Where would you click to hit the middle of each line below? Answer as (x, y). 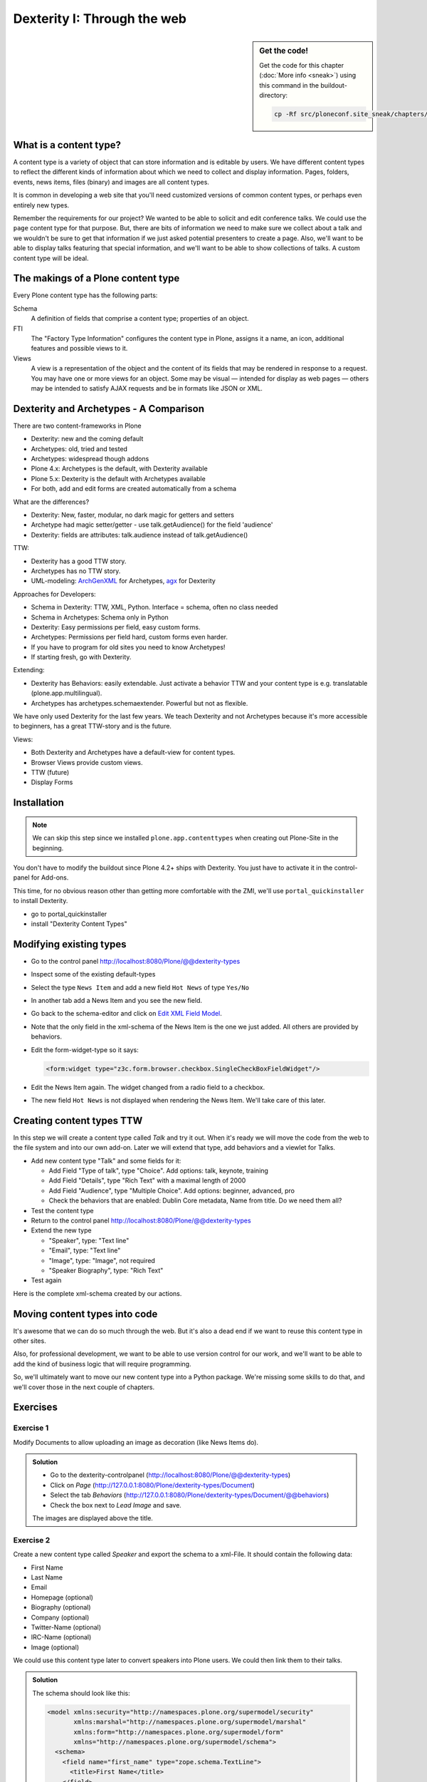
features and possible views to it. (79, 349)
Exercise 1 (31, 1428)
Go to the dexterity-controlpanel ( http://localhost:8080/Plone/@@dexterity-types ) (170, 1475)
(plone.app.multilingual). (67, 693)
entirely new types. (41, 205)
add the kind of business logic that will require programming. (102, 1364)
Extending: (29, 670)
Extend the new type (61, 1230)
